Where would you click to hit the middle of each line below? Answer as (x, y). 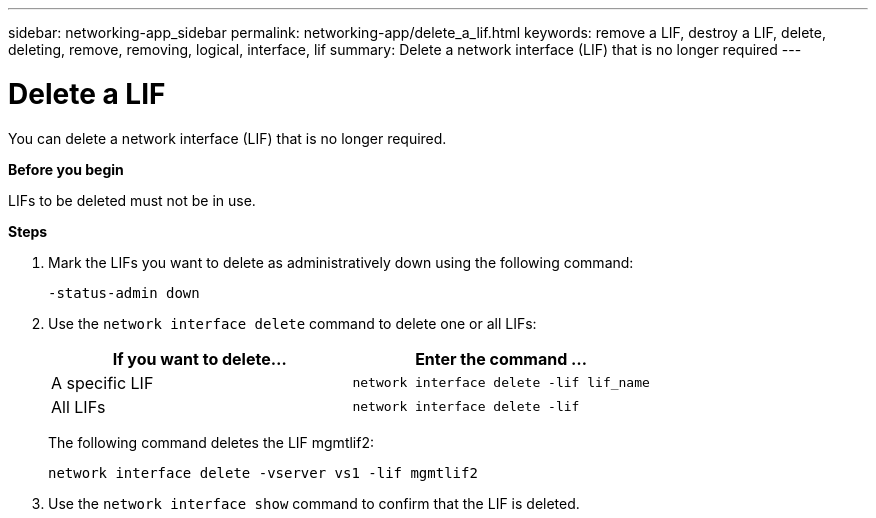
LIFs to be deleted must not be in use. (132, 200)
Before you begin (66, 169)
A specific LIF (102, 382)
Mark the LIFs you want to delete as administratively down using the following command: (341, 262)
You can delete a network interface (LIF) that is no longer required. (227, 138)
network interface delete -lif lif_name (501, 382)
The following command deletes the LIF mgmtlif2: (211, 442)
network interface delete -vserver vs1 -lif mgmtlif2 (263, 472)
